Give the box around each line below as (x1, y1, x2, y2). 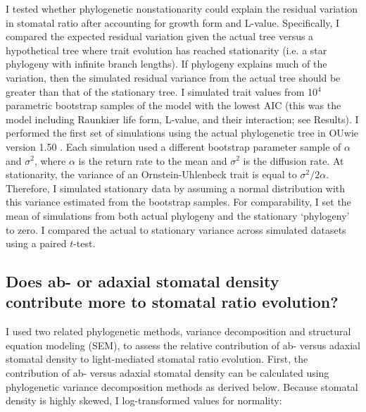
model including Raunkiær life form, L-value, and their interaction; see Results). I (6, 111, 359, 126)
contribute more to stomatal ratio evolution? (6, 291, 339, 313)
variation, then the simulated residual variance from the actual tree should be (6, 70, 341, 85)
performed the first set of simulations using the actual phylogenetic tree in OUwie (6, 125, 359, 140)
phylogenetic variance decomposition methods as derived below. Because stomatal (6, 379, 358, 394)
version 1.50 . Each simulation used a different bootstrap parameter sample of (6, 139, 341, 154)
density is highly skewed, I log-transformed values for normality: (6, 393, 282, 408)
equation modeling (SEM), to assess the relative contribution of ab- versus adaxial (6, 337, 361, 352)
